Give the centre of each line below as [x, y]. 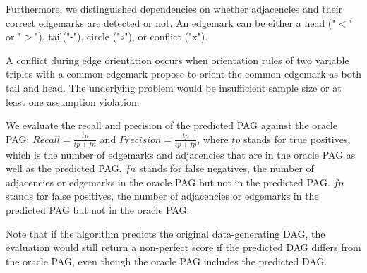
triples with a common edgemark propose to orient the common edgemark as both [183, 74]
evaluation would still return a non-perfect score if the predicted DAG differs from [183, 247]
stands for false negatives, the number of [227, 168]
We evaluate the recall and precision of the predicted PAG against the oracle [172, 125]
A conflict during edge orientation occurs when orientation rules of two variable [178, 60]
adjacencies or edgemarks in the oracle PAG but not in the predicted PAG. [168, 182]
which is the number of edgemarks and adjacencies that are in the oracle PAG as [181, 154]
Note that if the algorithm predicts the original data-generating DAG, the [166, 233]
